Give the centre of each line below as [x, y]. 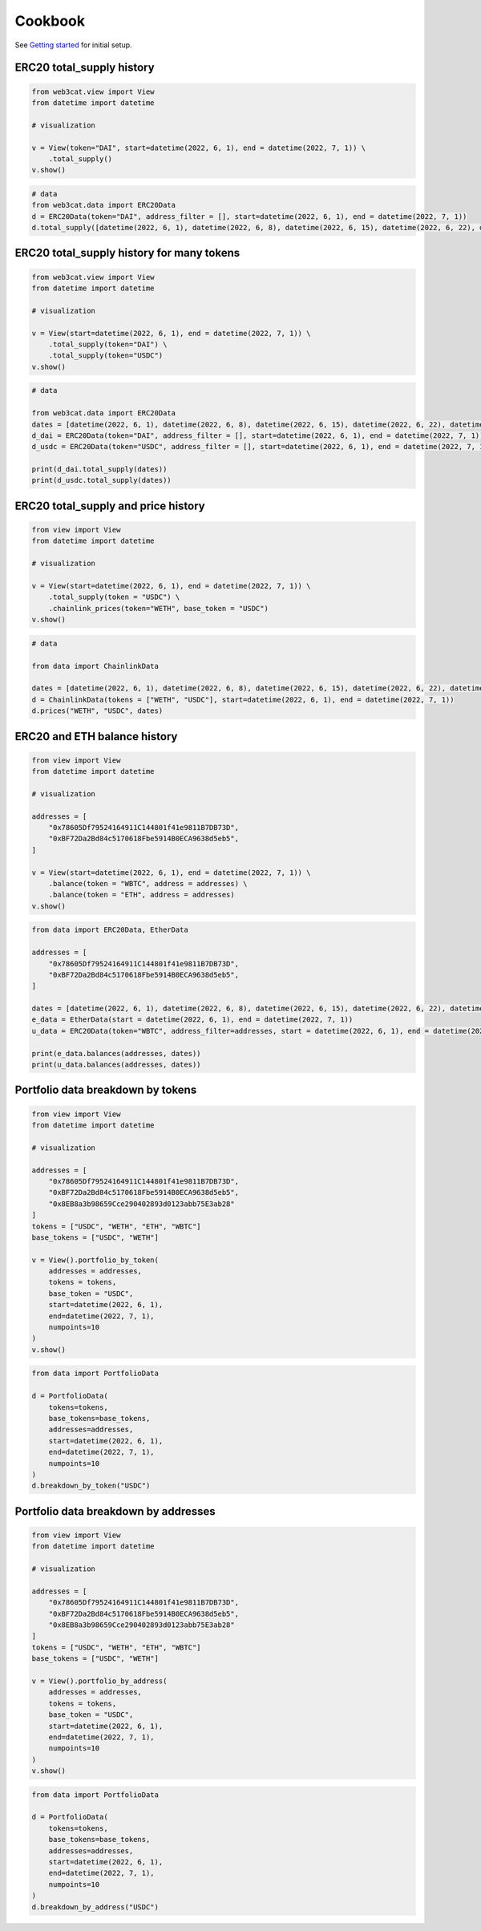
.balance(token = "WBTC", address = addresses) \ [148, 883]
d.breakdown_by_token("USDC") [91, 1486]
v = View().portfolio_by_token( [95, 1260]
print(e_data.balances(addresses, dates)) [116, 1053]
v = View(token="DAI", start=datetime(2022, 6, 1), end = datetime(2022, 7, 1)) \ [199, 148]
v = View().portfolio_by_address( [99, 1681]
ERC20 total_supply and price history [110, 506]
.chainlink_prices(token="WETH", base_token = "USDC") [158, 608]
